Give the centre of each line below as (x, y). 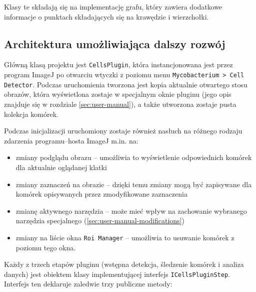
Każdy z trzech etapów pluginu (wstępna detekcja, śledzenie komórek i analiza (124, 264)
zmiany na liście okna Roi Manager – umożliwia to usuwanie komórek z (125, 237)
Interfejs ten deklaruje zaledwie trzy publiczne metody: (88, 284)
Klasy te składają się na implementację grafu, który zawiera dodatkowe (113, 7)
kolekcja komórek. (31, 114)
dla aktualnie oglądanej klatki (61, 167)
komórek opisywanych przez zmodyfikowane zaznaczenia (101, 194)
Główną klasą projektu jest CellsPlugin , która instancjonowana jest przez (118, 64)
